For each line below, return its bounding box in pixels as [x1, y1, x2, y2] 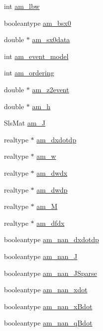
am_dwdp [36, 184, 68, 195]
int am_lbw [4, 1, 40, 11]
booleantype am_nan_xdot [4, 284, 88, 295]
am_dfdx [36, 217, 65, 228]
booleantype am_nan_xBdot [4, 301, 93, 311]
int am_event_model [4, 51, 69, 61]
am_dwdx [36, 167, 68, 178]
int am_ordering [4, 67, 54, 78]
